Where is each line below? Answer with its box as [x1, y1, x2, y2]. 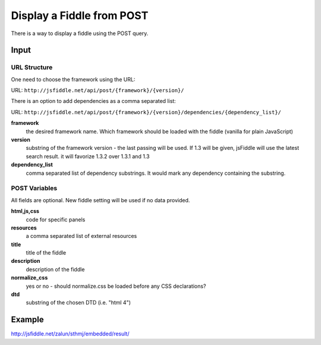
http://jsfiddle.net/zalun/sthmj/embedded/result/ [11, 330, 130, 337]
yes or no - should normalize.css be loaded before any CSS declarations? [26, 283, 206, 290]
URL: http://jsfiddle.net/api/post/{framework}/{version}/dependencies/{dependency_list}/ [11, 108, 282, 115]
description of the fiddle [26, 265, 85, 273]
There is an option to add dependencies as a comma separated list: [11, 98, 177, 105]
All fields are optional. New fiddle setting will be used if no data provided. [11, 196, 190, 203]
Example [11, 315, 44, 325]
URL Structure [11, 63, 53, 71]
